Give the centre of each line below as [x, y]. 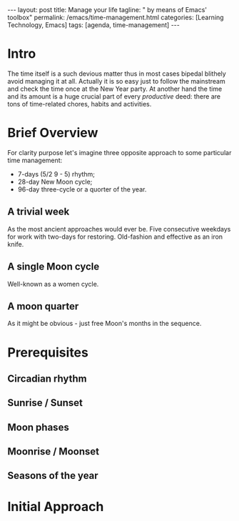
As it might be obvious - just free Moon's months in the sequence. [105, 324]
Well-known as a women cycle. [53, 284]
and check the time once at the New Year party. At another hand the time [115, 89]
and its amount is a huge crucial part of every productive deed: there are [114, 96]
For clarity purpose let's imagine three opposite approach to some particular [119, 152]
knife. [16, 244]
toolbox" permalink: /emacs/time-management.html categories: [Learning [116, 17]
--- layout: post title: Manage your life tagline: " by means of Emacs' [107, 10]
